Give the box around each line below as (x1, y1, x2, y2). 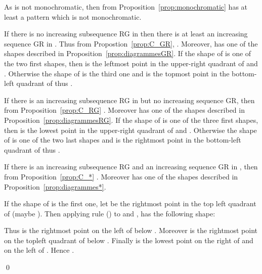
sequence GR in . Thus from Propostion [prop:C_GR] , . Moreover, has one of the (4, 38, 258, 49)
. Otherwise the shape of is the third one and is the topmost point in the (4, 68, 230, 78)
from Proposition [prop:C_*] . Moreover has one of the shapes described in (4, 171, 238, 181)
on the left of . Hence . (4, 245, 74, 255)
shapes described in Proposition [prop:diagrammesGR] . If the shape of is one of (4, 48, 251, 59)
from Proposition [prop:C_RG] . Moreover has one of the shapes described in (4, 105, 245, 115)
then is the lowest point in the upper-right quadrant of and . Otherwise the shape (4, 124, 257, 135)
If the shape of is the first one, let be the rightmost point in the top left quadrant (4, 198, 256, 209)
